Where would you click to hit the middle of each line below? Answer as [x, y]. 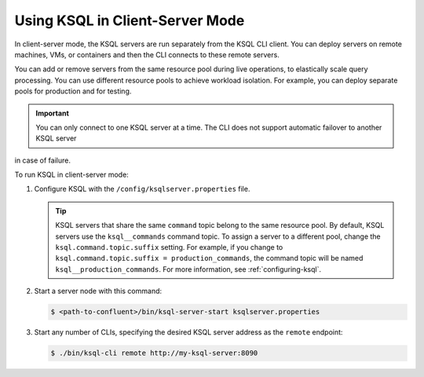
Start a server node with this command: [98, 291]
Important [53, 113]
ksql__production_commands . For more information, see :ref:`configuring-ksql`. [188, 269]
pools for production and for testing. [73, 91]
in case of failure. [42, 160]
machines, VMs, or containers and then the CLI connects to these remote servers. [147, 54]
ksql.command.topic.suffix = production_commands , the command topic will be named [209, 258]
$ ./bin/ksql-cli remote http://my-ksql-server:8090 [154, 353]
